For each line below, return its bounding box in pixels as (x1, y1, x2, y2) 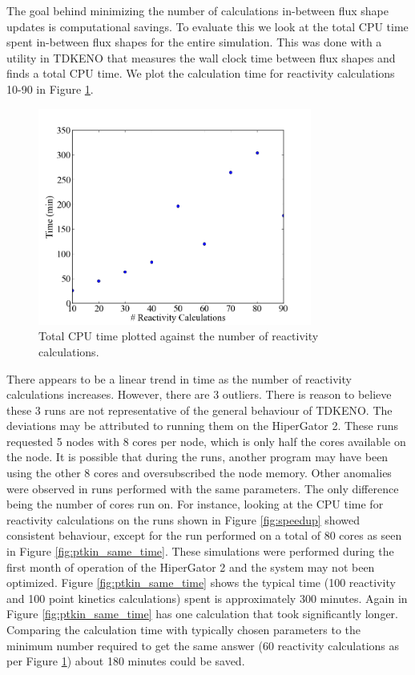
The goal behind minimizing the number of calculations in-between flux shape (6, 2, 389, 18)
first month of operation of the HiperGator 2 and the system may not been (6, 558, 375, 575)
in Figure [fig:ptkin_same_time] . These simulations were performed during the (6, 543, 394, 560)
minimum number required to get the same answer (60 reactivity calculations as (6, 637, 400, 653)
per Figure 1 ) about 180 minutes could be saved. (6, 653, 245, 669)
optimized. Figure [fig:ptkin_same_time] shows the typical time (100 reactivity (6, 574, 396, 591)
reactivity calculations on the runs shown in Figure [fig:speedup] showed (6, 511, 360, 528)
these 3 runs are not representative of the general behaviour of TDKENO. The (6, 401, 393, 418)
